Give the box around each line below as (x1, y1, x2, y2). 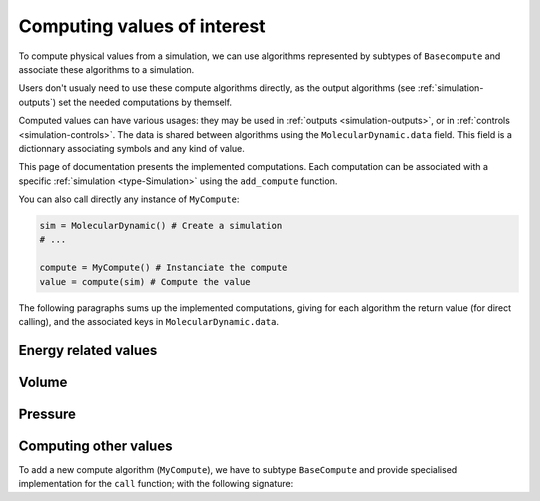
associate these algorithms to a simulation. (18, 63, 195, 75)
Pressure (18, 405, 77, 422)
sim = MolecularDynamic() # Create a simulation (39, 220, 283, 232)
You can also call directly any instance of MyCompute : (18, 193, 240, 205)
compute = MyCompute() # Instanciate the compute (39, 262, 288, 274)
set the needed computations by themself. (58, 96, 233, 108)
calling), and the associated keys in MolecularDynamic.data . (18, 315, 280, 327)
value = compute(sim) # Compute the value (39, 276, 251, 287)
